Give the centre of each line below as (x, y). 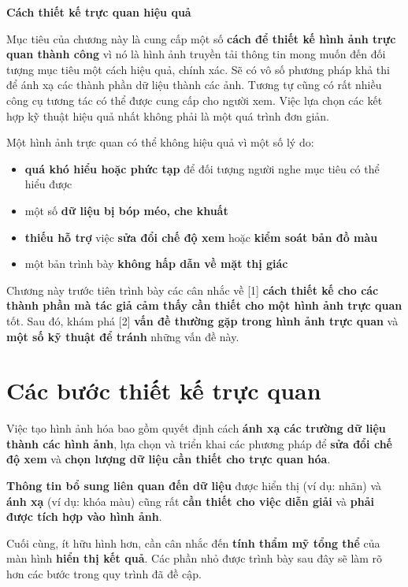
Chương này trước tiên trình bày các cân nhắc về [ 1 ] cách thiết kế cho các (193, 290)
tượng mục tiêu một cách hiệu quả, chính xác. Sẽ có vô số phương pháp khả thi (198, 69)
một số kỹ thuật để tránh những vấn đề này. (123, 336)
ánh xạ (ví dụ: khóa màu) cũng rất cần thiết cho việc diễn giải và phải (190, 501)
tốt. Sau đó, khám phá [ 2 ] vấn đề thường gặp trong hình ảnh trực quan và (202, 320)
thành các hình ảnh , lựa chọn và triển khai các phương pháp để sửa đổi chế (199, 443)
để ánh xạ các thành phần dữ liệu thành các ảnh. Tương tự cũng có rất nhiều (194, 85)
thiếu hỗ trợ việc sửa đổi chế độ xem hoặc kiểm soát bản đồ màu (201, 237)
